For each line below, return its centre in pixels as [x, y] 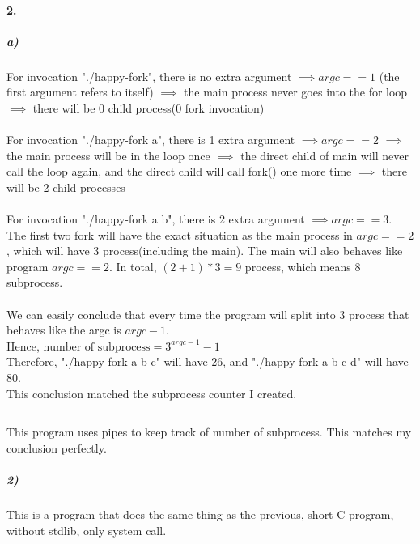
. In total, [133, 266]
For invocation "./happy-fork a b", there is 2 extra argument [156, 219]
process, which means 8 [303, 266]
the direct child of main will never [325, 155]
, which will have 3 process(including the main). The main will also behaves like [205, 251]
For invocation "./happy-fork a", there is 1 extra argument [151, 140]
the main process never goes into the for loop [296, 92]
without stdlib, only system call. [87, 530]
